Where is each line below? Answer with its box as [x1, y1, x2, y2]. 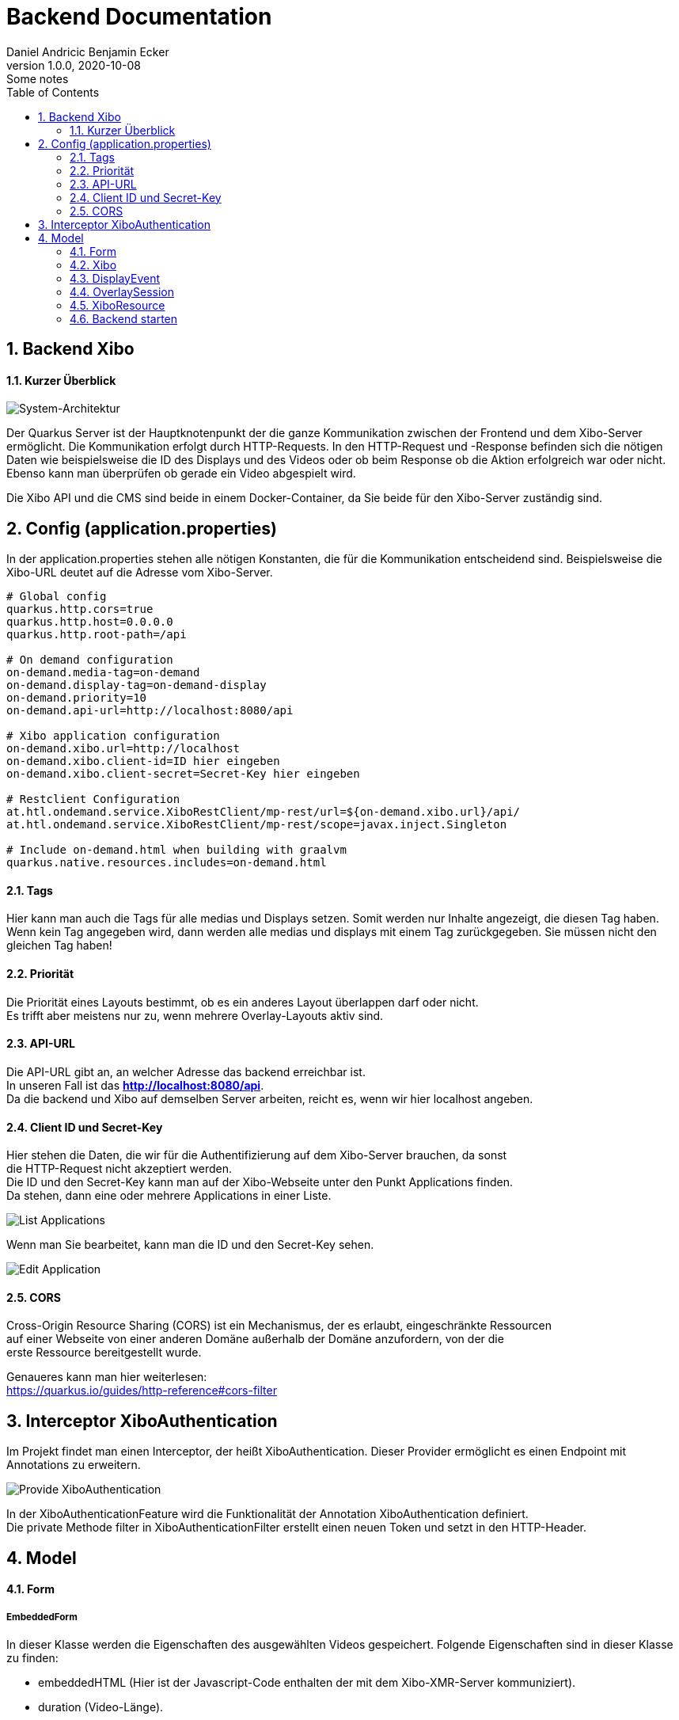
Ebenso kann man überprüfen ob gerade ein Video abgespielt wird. [6, 466, 356, 481]
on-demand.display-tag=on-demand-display [6, 679, 267, 692]
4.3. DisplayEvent [70, 271, 160, 285]
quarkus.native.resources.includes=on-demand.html [6, 856, 327, 870]
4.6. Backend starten [70, 311, 178, 325]
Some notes [6, 71, 69, 86]
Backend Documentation [6, 3, 272, 30]
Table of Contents [6, 85, 100, 99]
